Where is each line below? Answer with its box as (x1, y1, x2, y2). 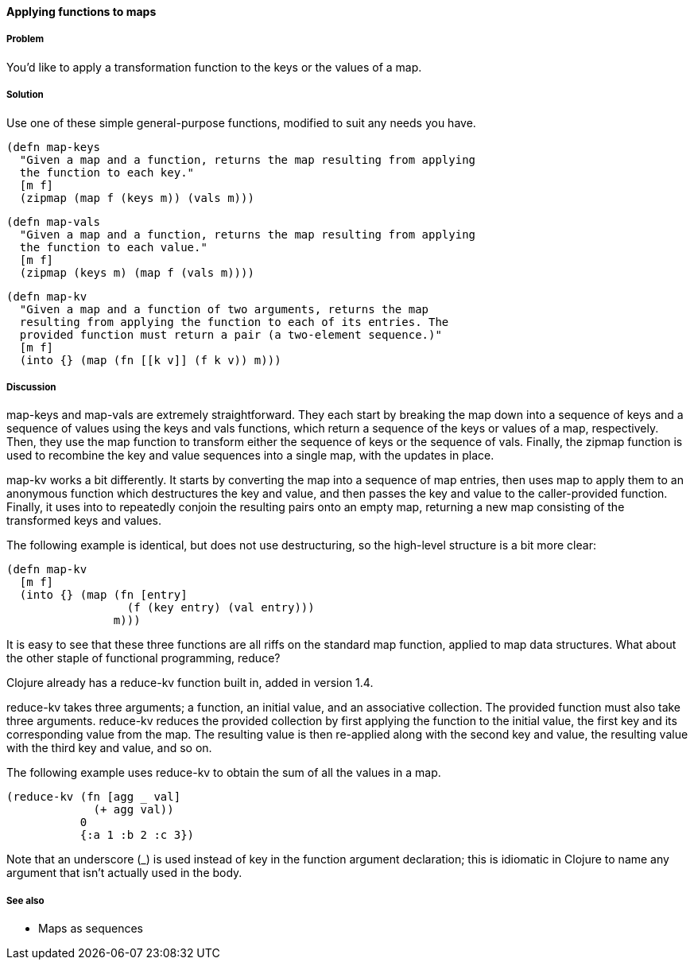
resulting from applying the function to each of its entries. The (19, 315, 449, 328)
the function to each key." (19, 165, 195, 179)
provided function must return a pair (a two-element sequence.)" (19, 328, 442, 341)
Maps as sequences (38, 921, 143, 936)
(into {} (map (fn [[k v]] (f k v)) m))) (19, 353, 281, 367)
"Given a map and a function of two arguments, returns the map (19, 302, 429, 316)
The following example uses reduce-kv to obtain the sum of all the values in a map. (6, 766, 441, 780)
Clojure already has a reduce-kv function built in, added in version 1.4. (6, 676, 374, 690)
